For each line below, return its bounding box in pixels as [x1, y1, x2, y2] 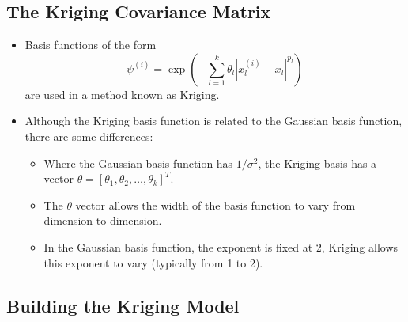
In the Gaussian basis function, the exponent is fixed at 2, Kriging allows [43, 238, 399, 255]
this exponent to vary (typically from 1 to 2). [43, 254, 263, 271]
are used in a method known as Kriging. [25, 85, 220, 102]
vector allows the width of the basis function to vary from [75, 196, 356, 213]
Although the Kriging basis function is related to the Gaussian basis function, [25, 112, 402, 129]
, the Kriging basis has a [258, 154, 377, 171]
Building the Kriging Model [6, 293, 240, 317]
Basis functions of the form [25, 36, 157, 53]
